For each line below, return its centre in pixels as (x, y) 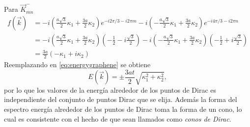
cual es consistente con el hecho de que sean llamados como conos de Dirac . (118, 118)
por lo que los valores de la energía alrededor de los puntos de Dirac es (110, 89)
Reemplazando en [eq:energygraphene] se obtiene (77, 64)
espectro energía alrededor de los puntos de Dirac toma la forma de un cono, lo (123, 109)
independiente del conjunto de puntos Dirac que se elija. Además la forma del (121, 99)
